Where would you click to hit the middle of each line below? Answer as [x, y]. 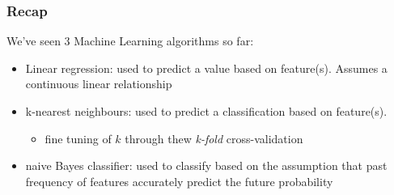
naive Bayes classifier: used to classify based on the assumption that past [206, 165]
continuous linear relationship [99, 84]
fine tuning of [78, 138]
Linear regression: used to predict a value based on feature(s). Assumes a [206, 68]
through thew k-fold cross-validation [214, 138]
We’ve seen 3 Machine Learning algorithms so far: [130, 41]
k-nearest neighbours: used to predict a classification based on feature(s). [206, 111]
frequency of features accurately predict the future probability [179, 181]
